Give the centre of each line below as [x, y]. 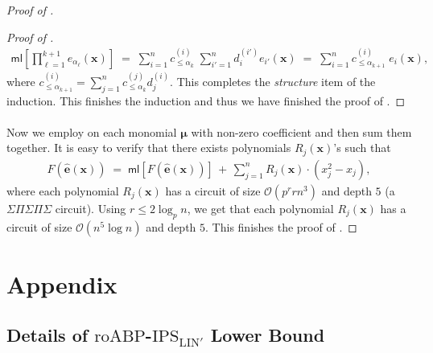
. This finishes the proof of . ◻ [281, 226]
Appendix [62, 283]
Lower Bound [268, 335]
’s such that [362, 148]
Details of [47, 335]
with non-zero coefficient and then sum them [301, 131]
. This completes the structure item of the [273, 81]
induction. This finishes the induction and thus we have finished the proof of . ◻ [206, 100]
